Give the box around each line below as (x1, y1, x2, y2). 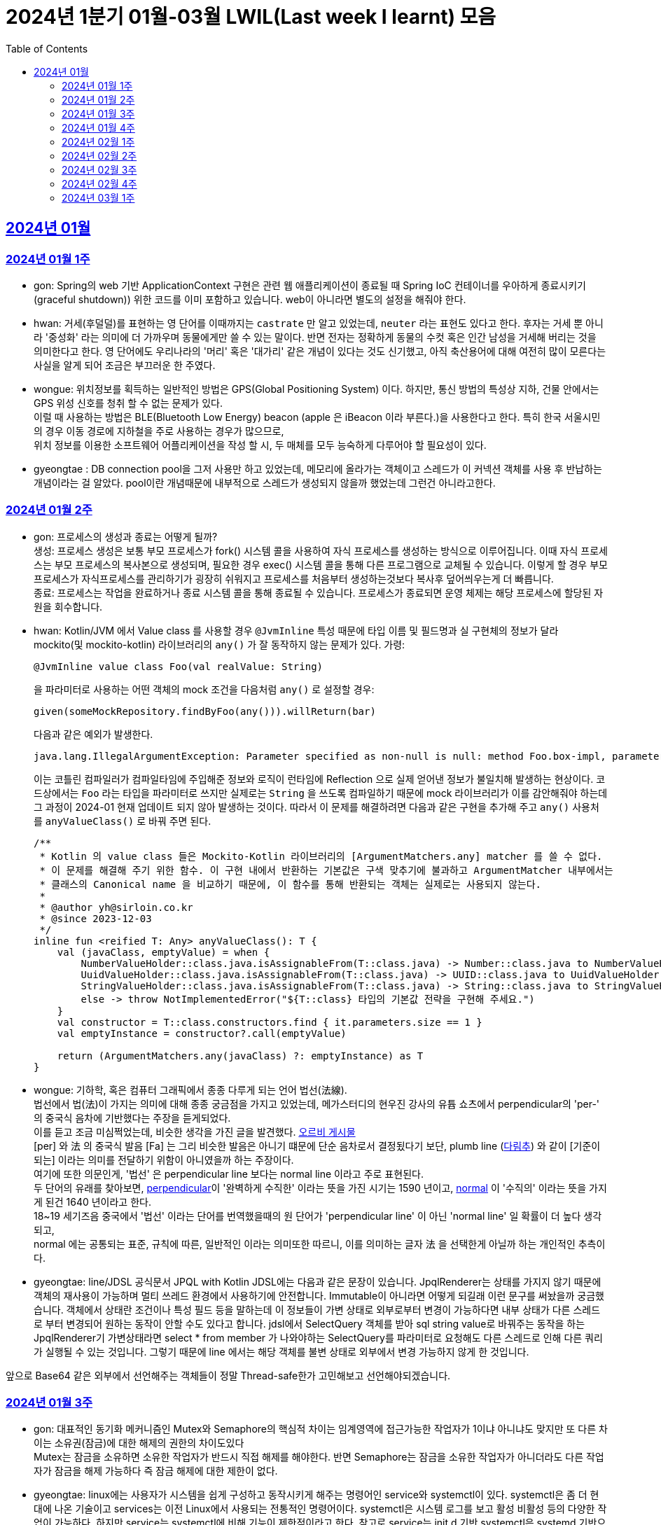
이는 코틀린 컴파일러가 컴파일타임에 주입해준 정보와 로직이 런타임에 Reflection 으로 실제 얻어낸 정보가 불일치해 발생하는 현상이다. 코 (34, 772, 606, 785)
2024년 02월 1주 (62, 135, 135, 148)
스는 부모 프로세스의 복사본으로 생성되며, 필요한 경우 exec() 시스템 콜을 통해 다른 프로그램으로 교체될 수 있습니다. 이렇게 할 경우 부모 (34, 558, 608, 571)
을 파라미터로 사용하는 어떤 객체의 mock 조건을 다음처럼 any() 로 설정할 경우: (34, 683, 375, 695)
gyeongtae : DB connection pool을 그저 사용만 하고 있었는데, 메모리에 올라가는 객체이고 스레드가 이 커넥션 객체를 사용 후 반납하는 (34, 462, 602, 475)
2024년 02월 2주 (62, 149, 137, 162)
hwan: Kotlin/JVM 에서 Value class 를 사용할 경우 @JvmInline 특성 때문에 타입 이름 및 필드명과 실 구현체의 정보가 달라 (34, 624, 559, 636)
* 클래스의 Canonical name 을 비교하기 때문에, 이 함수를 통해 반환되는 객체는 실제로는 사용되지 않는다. (39, 878, 541, 890)
